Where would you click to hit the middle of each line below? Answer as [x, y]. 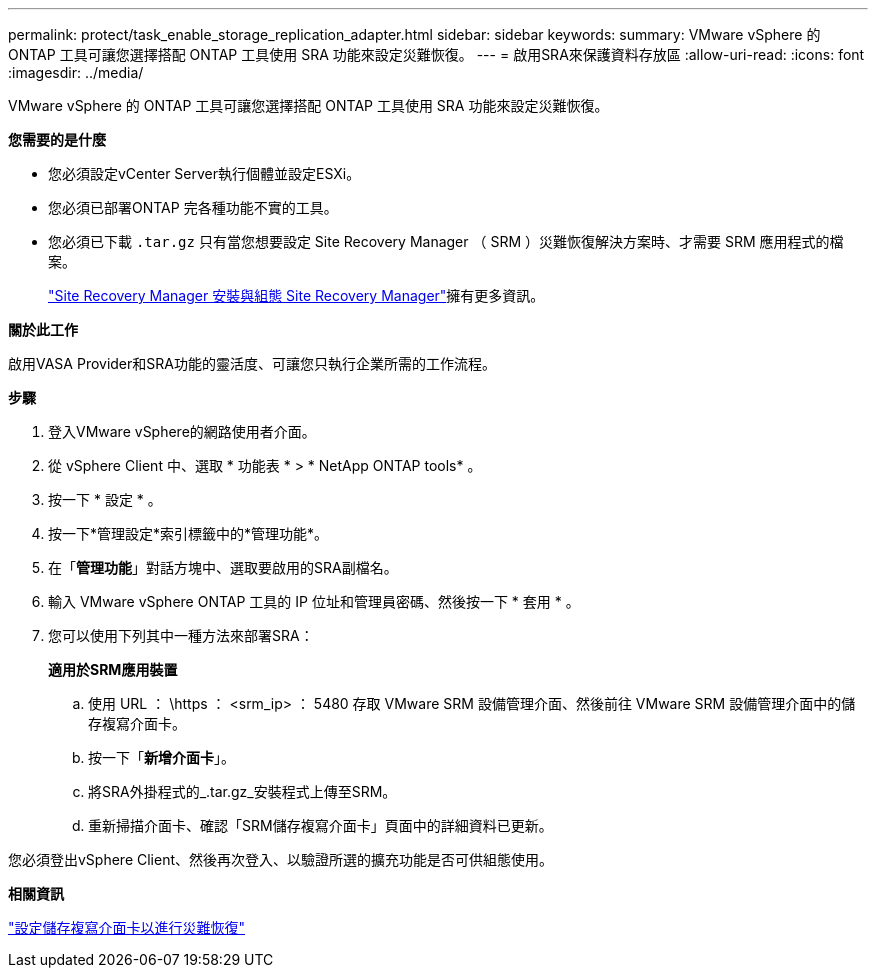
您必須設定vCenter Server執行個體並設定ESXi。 [204, 173]
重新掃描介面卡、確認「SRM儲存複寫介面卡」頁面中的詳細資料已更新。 [320, 825]
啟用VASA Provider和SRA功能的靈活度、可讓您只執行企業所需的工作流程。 [252, 363]
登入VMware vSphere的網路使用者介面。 [182, 431]
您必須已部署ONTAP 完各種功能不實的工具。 [193, 207]
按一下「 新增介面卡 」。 [161, 757]
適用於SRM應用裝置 [113, 669]
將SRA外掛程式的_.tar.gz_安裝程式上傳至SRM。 [242, 791]
